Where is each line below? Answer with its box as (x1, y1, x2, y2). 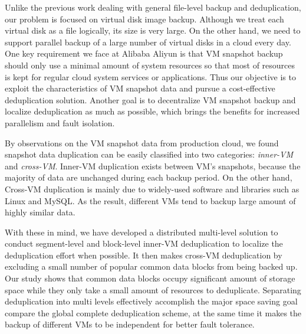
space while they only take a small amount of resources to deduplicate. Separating (5, 283, 301, 296)
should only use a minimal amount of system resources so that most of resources (5, 58, 295, 71)
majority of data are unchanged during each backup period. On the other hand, (5, 171, 292, 184)
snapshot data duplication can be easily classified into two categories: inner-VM (5, 148, 294, 161)
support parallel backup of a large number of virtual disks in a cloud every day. (5, 35, 291, 48)
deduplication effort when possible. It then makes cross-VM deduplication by (5, 248, 282, 261)
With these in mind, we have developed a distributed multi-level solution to (5, 225, 278, 238)
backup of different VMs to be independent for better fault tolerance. (5, 318, 255, 330)
